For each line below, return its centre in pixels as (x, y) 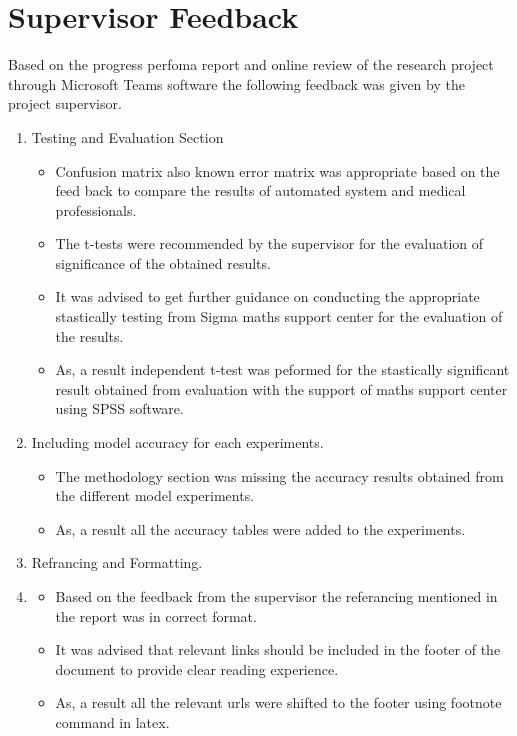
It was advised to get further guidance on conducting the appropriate (267, 296)
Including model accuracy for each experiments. (177, 442)
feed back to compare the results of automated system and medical (260, 190)
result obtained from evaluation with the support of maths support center (281, 388)
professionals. (96, 209)
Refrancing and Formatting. (117, 562)
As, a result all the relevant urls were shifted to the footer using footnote (278, 702)
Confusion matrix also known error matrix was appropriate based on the (277, 170)
